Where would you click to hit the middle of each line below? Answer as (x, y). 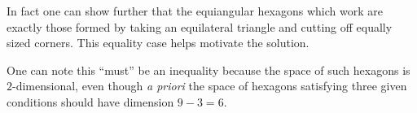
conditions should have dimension (90, 101)
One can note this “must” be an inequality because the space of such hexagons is (208, 70)
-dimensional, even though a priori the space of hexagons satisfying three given (210, 86)
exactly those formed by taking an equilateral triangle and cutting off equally (200, 26)
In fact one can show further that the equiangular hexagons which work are (195, 11)
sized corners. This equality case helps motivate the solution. (158, 43)
